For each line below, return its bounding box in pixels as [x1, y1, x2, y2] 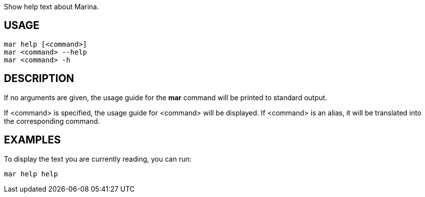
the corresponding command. [4, 116, 100, 125]
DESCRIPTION [4, 72, 74, 85]
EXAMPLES [4, 134, 61, 146]
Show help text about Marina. [4, 2, 99, 11]
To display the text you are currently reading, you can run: [4, 154, 192, 163]
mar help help [4, 169, 58, 178]
